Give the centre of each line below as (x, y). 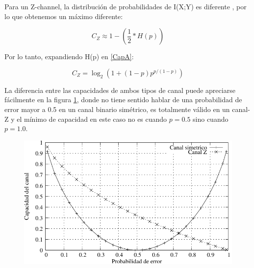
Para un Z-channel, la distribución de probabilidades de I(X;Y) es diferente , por (126, 6)
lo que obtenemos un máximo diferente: (64, 16)
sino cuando (211, 119)
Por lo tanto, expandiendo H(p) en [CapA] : (69, 56)
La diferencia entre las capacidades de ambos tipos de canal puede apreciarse (120, 90)
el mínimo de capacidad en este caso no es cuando (92, 119)
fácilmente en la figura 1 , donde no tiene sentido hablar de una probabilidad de (123, 100)
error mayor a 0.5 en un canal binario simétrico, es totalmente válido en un (117, 109)
